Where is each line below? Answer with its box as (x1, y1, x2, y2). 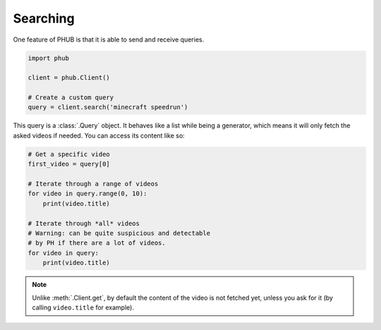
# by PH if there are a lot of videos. (28, 239, 166, 247)
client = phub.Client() (28, 74, 111, 82)
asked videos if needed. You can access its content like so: (13, 131, 185, 140)
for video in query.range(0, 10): (28, 190, 147, 197)
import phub (28, 54, 70, 62)
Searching (13, 11, 75, 26)
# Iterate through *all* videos (28, 219, 140, 227)
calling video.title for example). (32, 303, 134, 312)
